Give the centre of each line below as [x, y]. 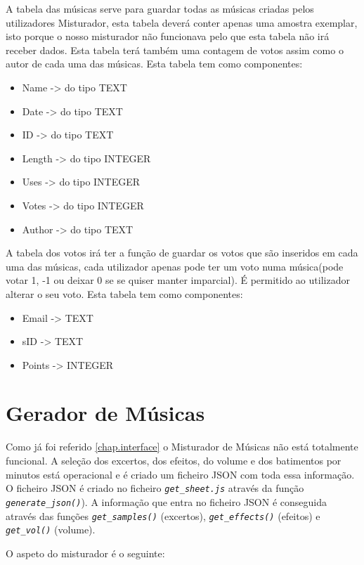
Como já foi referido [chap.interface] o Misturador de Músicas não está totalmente [182, 447]
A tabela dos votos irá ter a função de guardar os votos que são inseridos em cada [182, 253]
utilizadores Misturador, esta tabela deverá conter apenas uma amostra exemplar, [182, 22]
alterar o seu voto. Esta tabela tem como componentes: [124, 293]
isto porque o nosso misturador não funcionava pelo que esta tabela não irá [168, 36]
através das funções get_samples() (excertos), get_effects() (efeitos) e [163, 515]
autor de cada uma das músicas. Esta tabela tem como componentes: [154, 64]
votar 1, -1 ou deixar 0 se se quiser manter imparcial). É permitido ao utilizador [178, 280]
